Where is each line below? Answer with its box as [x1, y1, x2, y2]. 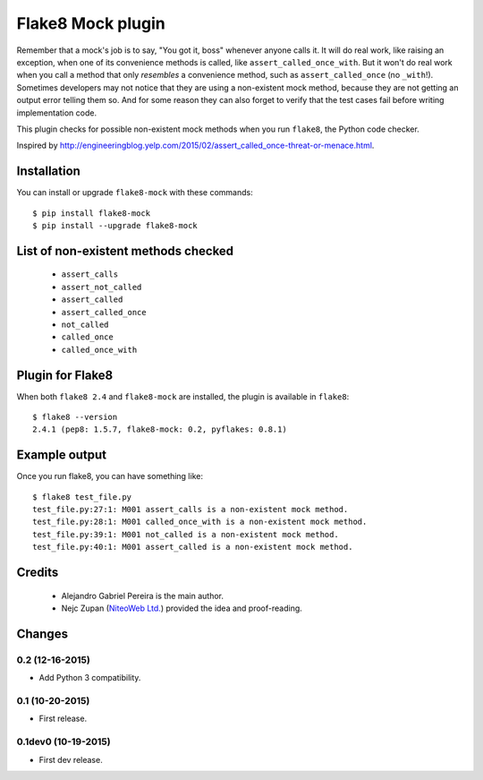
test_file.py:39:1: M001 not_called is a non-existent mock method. [32, 529, 339, 539]
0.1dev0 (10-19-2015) [16, 735, 111, 748]
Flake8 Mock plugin [16, 13, 165, 33]
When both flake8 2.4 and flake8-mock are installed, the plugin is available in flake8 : [16, 390, 350, 402]
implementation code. [16, 107, 97, 118]
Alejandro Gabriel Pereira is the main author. [61, 590, 224, 601]
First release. [38, 713, 88, 724]
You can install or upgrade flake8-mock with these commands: [16, 187, 254, 198]
